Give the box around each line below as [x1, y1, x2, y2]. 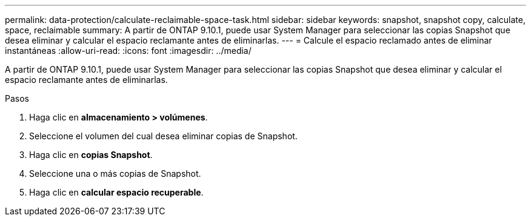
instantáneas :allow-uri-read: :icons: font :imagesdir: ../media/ [5, 45, 252, 56]
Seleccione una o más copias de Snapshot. [29, 168, 201, 179]
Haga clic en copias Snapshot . [29, 150, 153, 160]
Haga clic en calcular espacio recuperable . [29, 187, 204, 197]
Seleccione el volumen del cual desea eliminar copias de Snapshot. [29, 131, 298, 141]
